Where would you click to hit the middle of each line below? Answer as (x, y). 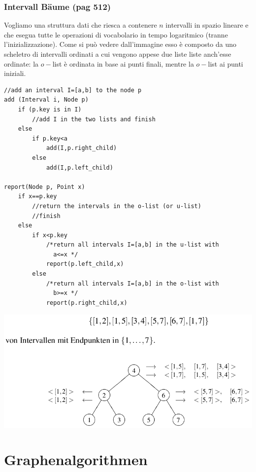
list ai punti (225, 63)
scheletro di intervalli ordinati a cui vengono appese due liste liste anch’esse (118, 54)
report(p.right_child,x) (87, 303)
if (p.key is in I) (50, 109)
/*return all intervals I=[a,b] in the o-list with (132, 283)
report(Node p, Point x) (45, 187)
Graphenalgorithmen (76, 459)
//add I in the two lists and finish (94, 119)
